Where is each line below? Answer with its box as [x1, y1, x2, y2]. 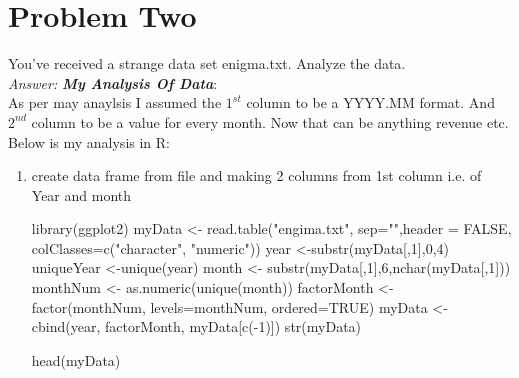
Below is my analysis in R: [8, 131, 170, 152]
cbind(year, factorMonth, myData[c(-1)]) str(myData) [31, 316, 362, 337]
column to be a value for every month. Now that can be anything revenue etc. [31, 111, 509, 132]
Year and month [31, 184, 132, 205]
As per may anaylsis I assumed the [8, 92, 222, 113]
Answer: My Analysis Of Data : [8, 72, 218, 93]
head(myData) [31, 349, 121, 370]
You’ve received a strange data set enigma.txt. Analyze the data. [8, 53, 406, 74]
